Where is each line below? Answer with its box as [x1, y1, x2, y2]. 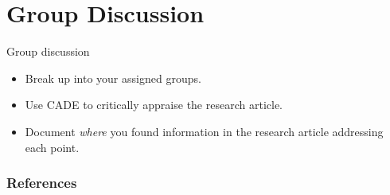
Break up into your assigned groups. [25, 69, 201, 86]
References [6, 173, 77, 193]
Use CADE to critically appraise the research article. [25, 96, 283, 113]
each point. [25, 138, 80, 155]
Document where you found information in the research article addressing [25, 123, 384, 139]
